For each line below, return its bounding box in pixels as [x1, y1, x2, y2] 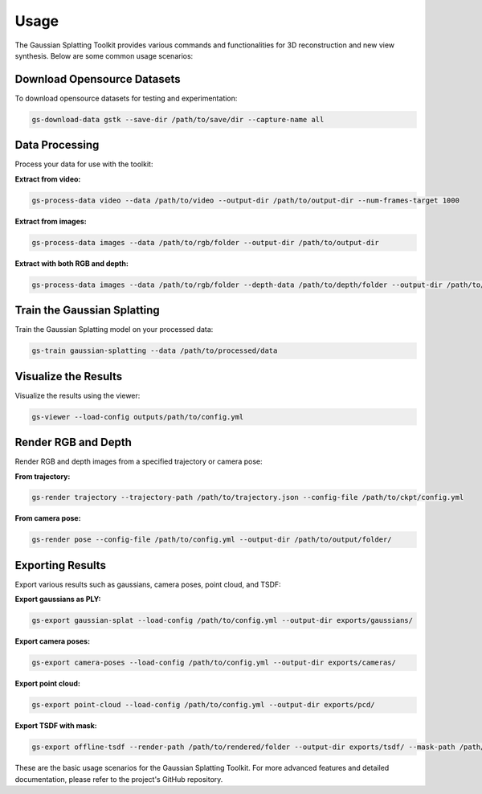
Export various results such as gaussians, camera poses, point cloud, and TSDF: [14, 579, 281, 589]
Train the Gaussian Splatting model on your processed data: [14, 325, 214, 334]
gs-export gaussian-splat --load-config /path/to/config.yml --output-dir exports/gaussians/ [31, 616, 414, 625]
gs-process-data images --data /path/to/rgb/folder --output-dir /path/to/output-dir [31, 238, 379, 247]
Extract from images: [14, 216, 88, 226]
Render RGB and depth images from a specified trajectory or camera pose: [14, 456, 263, 466]
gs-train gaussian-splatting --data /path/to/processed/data [31, 346, 278, 355]
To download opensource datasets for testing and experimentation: [14, 93, 238, 103]
